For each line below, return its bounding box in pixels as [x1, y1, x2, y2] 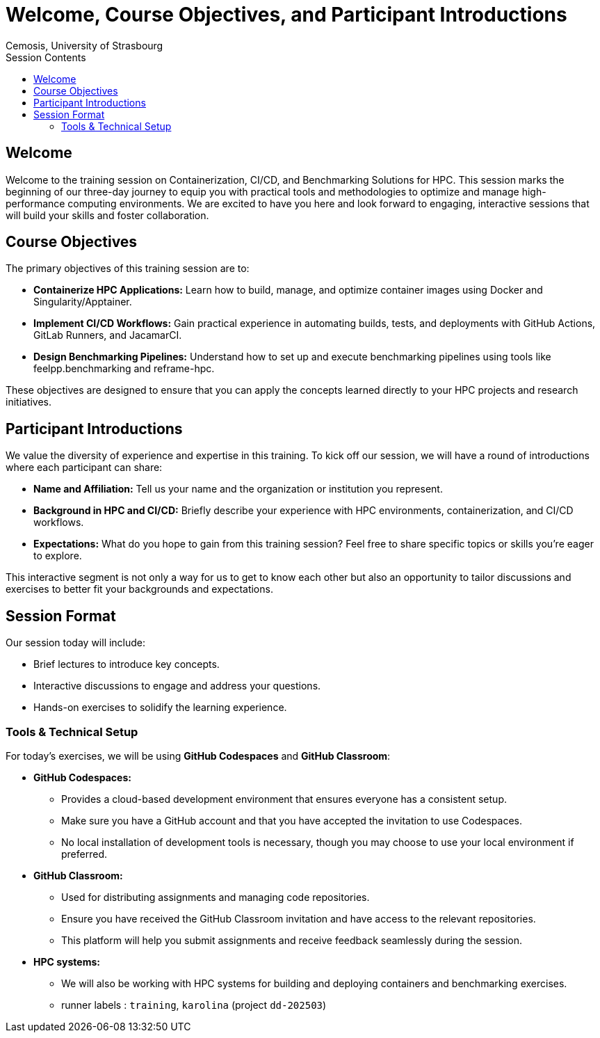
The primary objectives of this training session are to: [6, 262, 250, 275]
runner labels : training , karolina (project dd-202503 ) [61, 998, 327, 1011]
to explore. [33, 550, 82, 562]
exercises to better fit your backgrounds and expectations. [6, 583, 273, 596]
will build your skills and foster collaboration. [6, 209, 209, 221]
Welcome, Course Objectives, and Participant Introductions [6, 3, 567, 26]
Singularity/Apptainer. [33, 296, 132, 308]
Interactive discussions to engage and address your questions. [33, 680, 321, 692]
